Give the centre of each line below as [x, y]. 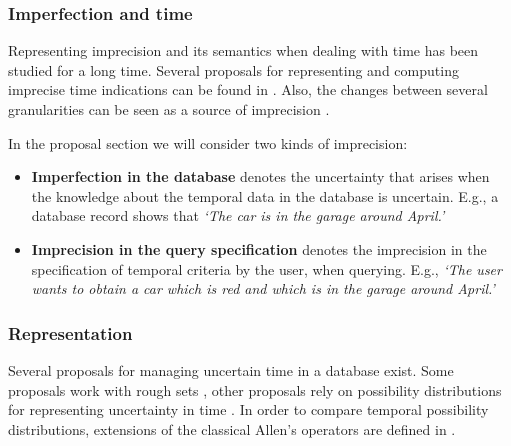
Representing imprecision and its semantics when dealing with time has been [243, 50]
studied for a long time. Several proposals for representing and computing [233, 69]
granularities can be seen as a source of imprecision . [169, 109]
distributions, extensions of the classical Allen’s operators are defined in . [232, 428]
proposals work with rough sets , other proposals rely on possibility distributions [255, 389]
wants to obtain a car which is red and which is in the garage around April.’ [263, 288]
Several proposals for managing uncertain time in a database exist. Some [231, 369]
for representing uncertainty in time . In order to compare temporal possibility [248, 409]
